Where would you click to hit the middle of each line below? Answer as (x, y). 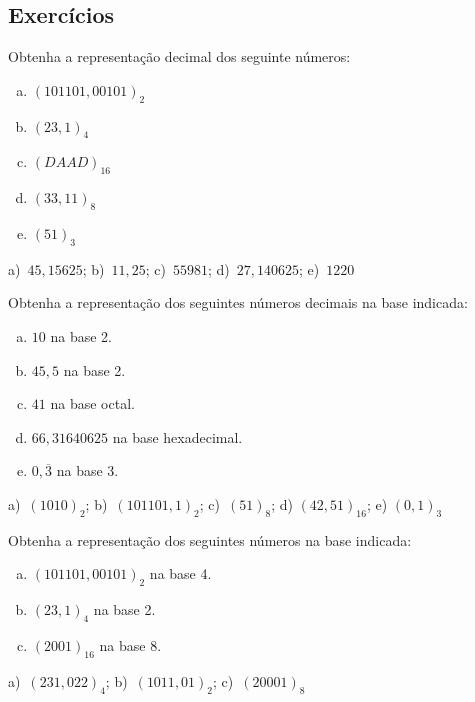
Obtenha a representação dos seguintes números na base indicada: (210, 539)
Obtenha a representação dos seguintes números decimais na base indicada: (238, 302)
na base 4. (180, 573)
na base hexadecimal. (177, 436)
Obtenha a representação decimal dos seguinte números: (179, 56)
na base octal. (92, 403)
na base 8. (130, 644)
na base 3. (87, 470)
